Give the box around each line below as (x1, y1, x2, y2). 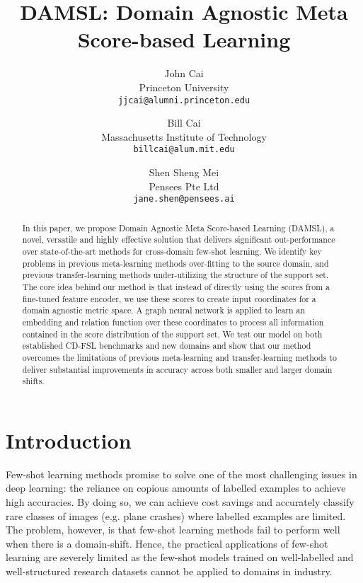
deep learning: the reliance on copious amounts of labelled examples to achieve (6, 480, 346, 495)
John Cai (164, 66, 204, 81)
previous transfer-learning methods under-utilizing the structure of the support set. (22, 269, 329, 281)
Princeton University (139, 79, 229, 94)
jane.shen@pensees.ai (133, 194, 235, 204)
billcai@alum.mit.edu (133, 144, 235, 155)
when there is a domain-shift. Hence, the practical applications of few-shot (6, 536, 328, 550)
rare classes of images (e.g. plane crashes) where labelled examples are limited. (6, 508, 346, 523)
